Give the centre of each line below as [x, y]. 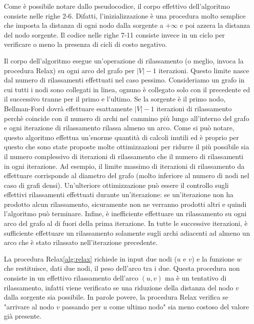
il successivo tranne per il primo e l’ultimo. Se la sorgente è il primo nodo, [115, 99]
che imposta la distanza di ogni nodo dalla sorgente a [84, 25]
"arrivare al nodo [29, 306]
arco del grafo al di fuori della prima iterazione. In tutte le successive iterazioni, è [126, 223]
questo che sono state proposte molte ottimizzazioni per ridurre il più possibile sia [127, 147]
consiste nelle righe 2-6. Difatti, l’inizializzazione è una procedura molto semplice [125, 15]
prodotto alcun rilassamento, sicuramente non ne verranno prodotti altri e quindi [125, 204]
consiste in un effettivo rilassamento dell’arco [71, 278]
